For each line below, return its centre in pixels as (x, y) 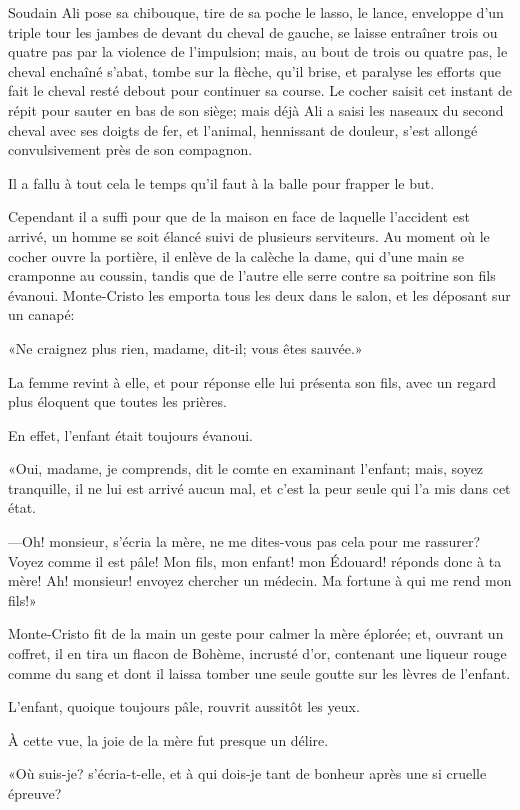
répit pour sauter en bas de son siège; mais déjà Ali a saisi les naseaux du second (256, 109)
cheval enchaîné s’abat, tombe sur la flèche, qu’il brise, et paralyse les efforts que (254, 70)
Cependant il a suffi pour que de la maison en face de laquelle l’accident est (239, 216)
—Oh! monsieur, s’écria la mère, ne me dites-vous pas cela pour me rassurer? (244, 541)
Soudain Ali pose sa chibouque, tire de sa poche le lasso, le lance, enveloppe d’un (256, 12)
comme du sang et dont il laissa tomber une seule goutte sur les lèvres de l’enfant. (259, 672)
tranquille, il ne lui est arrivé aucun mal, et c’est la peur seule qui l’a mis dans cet (259, 487)
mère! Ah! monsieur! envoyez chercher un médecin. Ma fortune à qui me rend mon (260, 580)
